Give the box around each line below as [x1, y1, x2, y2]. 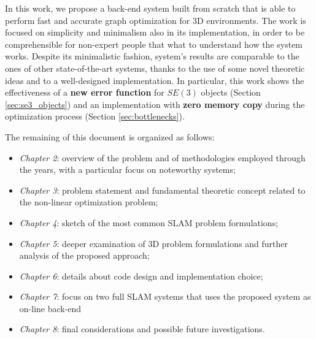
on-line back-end [19, 302, 82, 314]
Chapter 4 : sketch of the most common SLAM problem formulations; [19, 216, 279, 229]
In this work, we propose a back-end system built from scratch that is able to [5, 2, 296, 14]
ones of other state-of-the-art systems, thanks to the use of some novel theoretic [5, 61, 305, 74]
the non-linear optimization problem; [19, 196, 158, 208]
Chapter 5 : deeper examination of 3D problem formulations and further [19, 237, 288, 249]
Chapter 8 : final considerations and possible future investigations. [19, 322, 265, 335]
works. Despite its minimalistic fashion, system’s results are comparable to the [5, 50, 299, 63]
